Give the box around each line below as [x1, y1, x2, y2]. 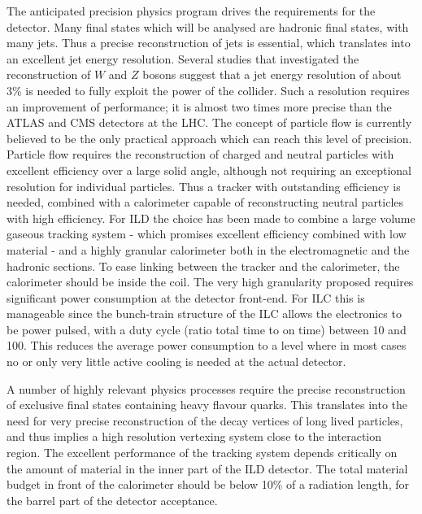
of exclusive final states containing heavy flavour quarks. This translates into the [7, 396, 407, 413]
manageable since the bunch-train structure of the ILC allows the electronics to [7, 305, 402, 322]
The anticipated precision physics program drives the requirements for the [7, 2, 376, 19]
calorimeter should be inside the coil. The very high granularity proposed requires [7, 273, 414, 290]
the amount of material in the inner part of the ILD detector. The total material [7, 460, 408, 477]
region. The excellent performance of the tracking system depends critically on [7, 444, 398, 461]
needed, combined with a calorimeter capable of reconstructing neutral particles [7, 194, 404, 211]
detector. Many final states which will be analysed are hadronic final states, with [7, 18, 409, 35]
